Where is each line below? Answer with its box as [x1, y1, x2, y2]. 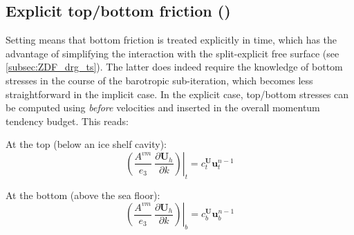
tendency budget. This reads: [6, 113, 129, 128]
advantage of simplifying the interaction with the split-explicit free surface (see [6, 46, 339, 60]
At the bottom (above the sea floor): [6, 187, 160, 202]
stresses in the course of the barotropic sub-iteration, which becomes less [6, 73, 313, 87]
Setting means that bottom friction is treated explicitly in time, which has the [6, 32, 337, 47]
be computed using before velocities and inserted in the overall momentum [6, 100, 320, 115]
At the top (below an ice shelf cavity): [6, 137, 167, 151]
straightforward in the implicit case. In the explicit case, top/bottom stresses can [6, 86, 349, 101]
